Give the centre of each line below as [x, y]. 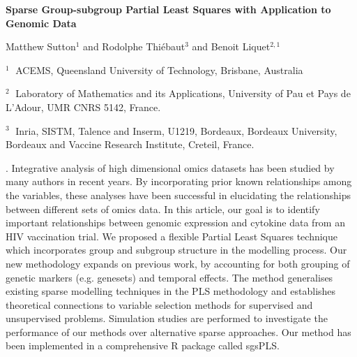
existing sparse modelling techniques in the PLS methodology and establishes [171, 291]
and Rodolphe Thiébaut [134, 46]
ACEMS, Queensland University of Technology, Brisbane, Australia [159, 70]
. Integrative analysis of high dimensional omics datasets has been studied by [170, 167]
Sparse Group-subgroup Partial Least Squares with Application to [168, 9]
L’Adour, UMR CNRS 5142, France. [83, 107]
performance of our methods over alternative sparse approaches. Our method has [178, 331]
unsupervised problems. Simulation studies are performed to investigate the [167, 318]
